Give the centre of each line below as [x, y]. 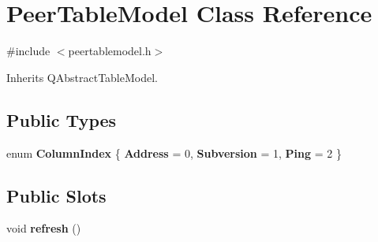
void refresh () [44, 228]
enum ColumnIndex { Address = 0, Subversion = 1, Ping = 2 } [174, 153]
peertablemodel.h [110, 51]
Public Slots [56, 195]
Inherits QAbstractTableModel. [82, 77]
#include [28, 51]
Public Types [62, 119]
